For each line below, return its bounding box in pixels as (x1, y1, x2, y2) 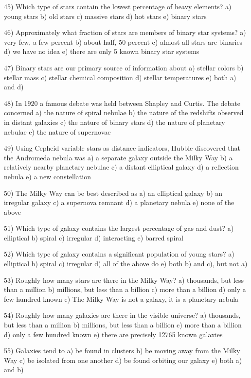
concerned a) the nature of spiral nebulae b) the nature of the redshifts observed (4, 107, 244, 118)
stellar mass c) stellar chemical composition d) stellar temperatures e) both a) (4, 72, 236, 82)
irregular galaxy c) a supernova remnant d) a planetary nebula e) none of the (4, 197, 234, 207)
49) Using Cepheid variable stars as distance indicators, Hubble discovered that (4, 143, 241, 153)
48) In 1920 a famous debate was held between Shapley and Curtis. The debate (4, 98, 240, 108)
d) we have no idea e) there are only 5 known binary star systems (4, 46, 199, 56)
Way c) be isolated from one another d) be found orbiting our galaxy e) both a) (4, 355, 242, 365)
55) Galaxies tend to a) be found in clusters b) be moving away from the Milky (4, 345, 240, 356)
